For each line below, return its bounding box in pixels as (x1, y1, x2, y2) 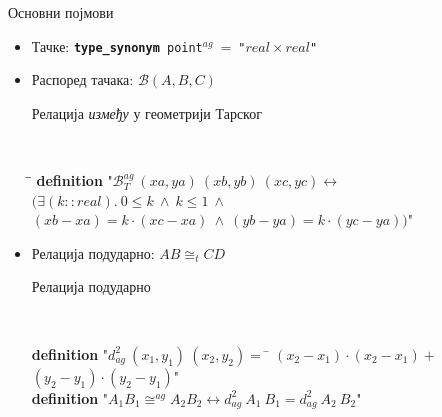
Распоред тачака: (31, 69, 134, 90)
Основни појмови (8, 2, 114, 22)
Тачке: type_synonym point (31, 35, 203, 56)
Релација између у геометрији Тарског (31, 102, 262, 123)
